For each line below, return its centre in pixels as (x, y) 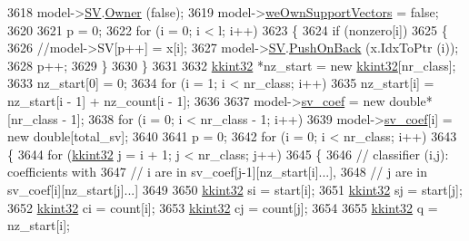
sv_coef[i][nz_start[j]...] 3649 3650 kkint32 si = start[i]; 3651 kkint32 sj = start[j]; (235, 189)
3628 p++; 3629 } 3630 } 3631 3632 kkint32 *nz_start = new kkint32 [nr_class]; (232, 65)
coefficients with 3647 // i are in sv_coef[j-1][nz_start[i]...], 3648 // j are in (217, 172)
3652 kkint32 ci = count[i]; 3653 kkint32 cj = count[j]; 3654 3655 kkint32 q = (223, 207)
